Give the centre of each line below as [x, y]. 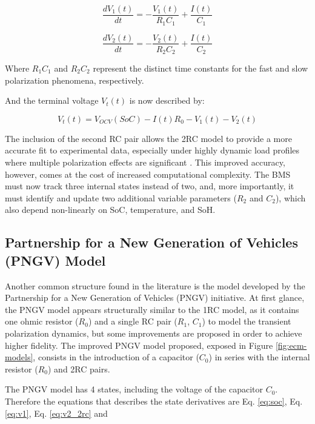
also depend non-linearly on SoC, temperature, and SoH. [110, 210]
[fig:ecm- [291, 345]
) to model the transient [247, 321]
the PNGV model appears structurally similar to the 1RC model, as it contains [152, 309]
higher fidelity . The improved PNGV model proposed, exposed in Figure [139, 345]
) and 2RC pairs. [79, 368]
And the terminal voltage [52, 100]
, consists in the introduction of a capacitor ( [116, 357]
